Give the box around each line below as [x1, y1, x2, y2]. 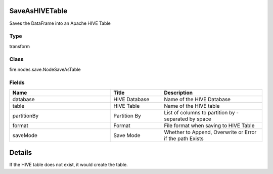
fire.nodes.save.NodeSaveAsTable [9, 66, 81, 72]
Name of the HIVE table [164, 102, 220, 109]
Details [9, 148, 32, 157]
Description [164, 89, 193, 96]
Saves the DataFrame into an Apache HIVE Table [9, 20, 111, 26]
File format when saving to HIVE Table [164, 122, 255, 129]
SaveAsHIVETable [9, 7, 68, 15]
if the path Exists [164, 135, 204, 142]
